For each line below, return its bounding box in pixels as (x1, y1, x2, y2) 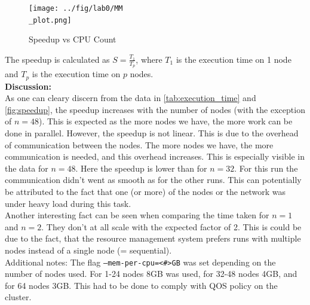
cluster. (5, 291, 32, 303)
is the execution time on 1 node (176, 53, 291, 65)
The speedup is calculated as (5, 53, 110, 65)
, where (136, 53, 162, 65)
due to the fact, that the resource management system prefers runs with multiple (5, 232, 301, 245)
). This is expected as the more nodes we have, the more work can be (39, 115, 293, 127)
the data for (5, 161, 48, 174)
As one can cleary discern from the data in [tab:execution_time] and (5, 91, 256, 104)
